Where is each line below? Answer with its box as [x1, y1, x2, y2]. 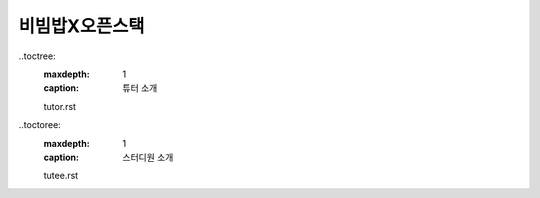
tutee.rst [43, 170, 79, 182]
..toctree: [18, 50, 56, 62]
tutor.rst [43, 100, 77, 112]
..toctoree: [18, 119, 62, 131]
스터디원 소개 [122, 151, 174, 163]
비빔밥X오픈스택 [18, 15, 145, 37]
